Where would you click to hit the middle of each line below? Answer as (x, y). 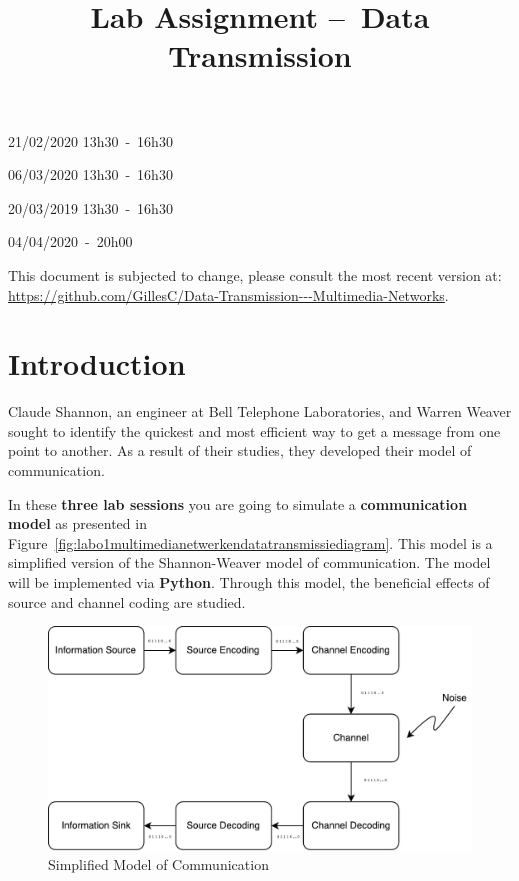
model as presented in (77, 523)
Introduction (97, 363)
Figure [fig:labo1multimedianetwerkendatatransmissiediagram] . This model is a (250, 542)
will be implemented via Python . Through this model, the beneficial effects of (249, 582)
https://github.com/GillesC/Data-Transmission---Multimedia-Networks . (228, 294)
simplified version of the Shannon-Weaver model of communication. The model (249, 562)
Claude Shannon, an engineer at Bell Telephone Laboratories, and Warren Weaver (260, 411)
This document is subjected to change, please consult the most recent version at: (255, 274)
